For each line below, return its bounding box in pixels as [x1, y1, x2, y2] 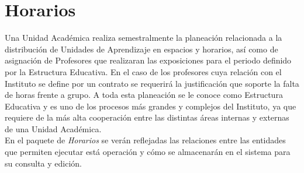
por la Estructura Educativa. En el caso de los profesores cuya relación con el [5, 65, 282, 77]
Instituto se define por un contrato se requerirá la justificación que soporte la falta [5, 77, 299, 89]
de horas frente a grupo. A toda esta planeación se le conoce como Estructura [5, 89, 283, 101]
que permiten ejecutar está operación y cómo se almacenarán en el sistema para [5, 146, 291, 158]
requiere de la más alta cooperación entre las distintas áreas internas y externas [5, 111, 289, 123]
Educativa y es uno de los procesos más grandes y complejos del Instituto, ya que [5, 100, 296, 112]
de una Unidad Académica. [5, 122, 102, 135]
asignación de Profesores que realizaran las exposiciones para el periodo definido [5, 54, 292, 66]
